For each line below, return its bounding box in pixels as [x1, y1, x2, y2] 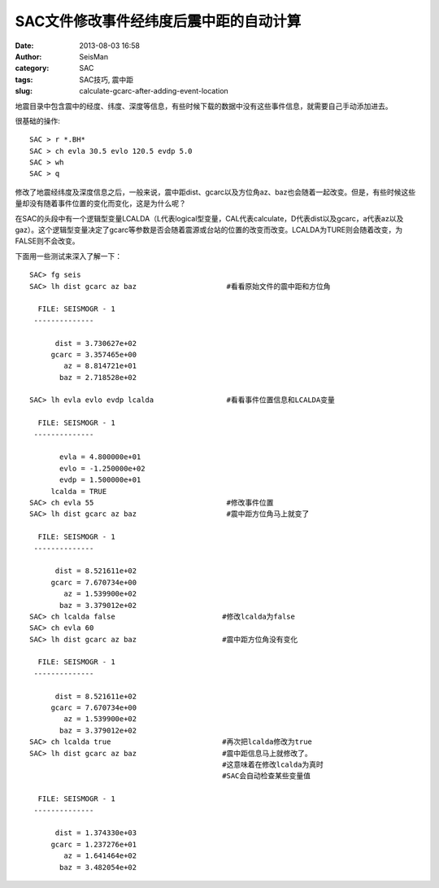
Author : [15, 51, 42, 61]
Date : [15, 41, 34, 50]
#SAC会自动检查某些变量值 [222, 772, 311, 781]
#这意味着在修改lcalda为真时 [222, 759, 324, 769]
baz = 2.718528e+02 [59, 373, 137, 382]
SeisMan [79, 51, 109, 61]
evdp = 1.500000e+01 [59, 475, 141, 484]
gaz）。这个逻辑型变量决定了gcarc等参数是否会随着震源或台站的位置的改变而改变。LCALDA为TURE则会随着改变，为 [15, 225, 403, 235]
